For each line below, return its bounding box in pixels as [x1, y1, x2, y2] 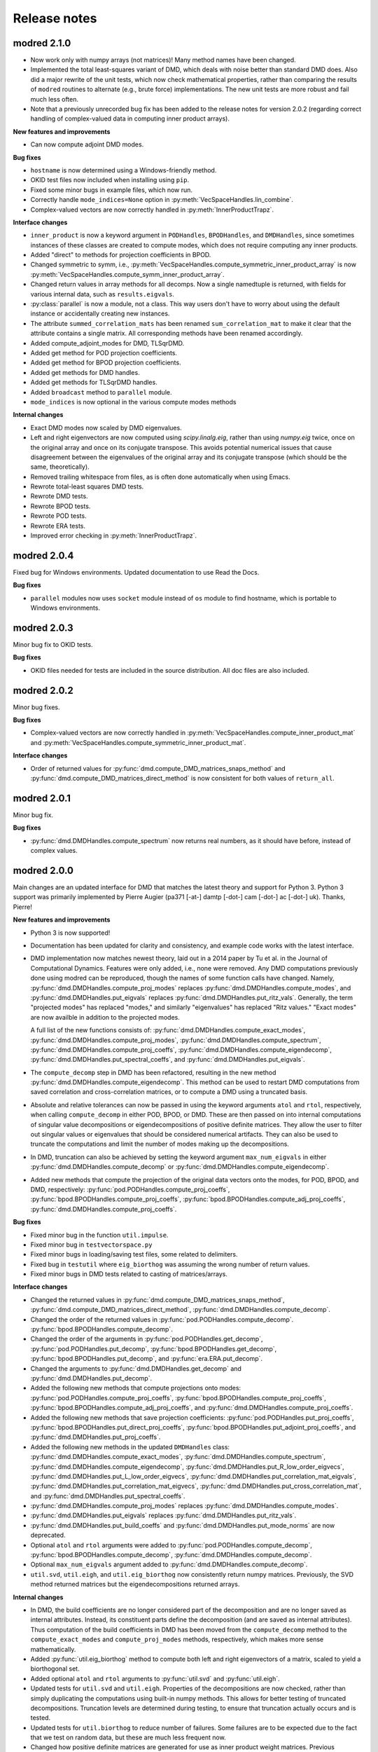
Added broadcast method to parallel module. [30, 388, 172, 396]
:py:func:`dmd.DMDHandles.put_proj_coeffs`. [30, 1433, 161, 1442]
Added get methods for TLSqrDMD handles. [30, 378, 157, 387]
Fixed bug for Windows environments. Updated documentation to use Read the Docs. [13, 568, 260, 576]
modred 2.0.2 [13, 684, 73, 697]
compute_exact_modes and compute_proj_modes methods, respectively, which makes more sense [30, 1635, 324, 1643]
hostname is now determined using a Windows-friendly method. [30, 165, 217, 174]
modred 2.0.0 [13, 864, 73, 876]
